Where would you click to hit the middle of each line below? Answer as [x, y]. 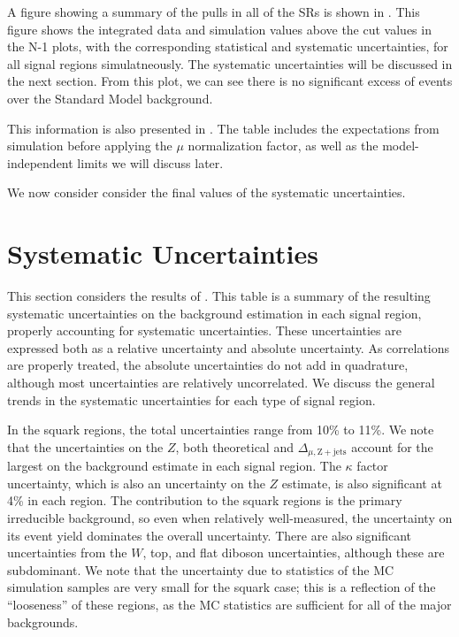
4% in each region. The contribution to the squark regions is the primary [205, 500]
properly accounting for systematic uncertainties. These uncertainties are [204, 330]
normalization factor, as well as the [283, 146]
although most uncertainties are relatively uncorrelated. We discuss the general [221, 383]
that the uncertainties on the [85, 446]
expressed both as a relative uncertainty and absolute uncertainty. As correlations [229, 347]
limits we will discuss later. [150, 162]
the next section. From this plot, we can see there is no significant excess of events [230, 81]
